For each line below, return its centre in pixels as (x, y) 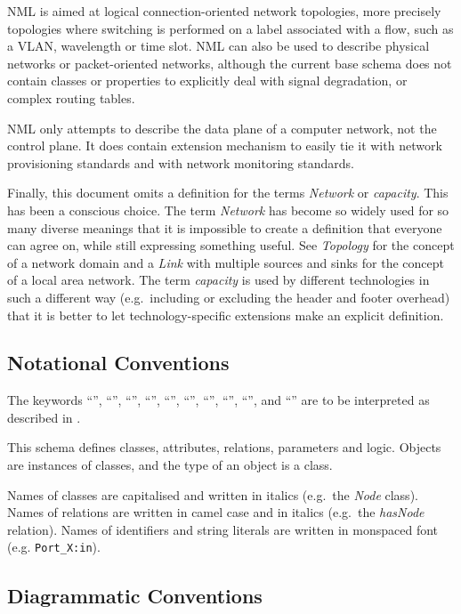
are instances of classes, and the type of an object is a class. (170, 465)
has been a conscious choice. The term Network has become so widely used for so (228, 210)
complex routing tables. (71, 97)
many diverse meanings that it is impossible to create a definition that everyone (225, 227)
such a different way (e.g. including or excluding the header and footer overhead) (229, 297)
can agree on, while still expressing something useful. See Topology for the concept (231, 245)
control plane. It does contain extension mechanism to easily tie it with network (225, 145)
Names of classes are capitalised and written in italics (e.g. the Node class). (213, 494)
